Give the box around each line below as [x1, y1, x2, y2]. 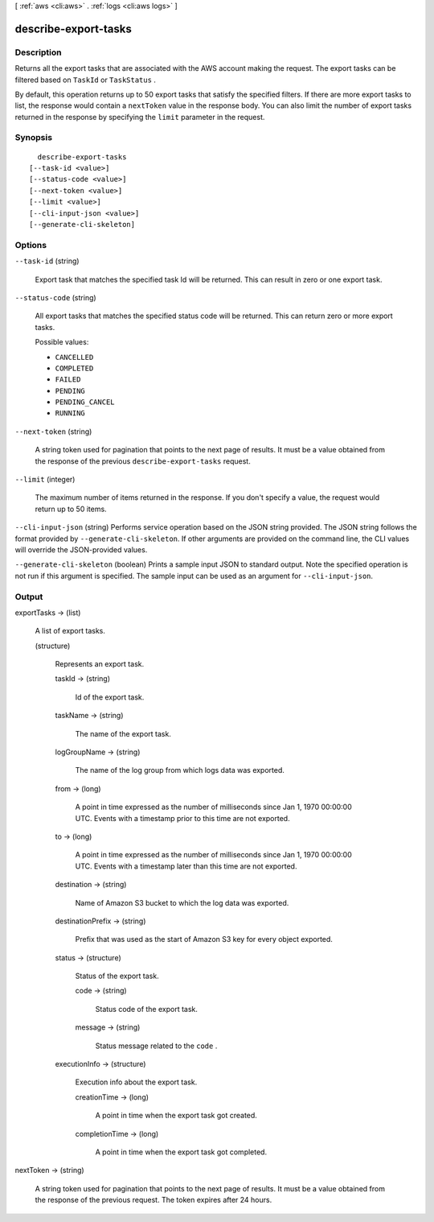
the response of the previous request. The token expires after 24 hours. [35, 1195, 272, 1205]
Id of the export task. [75, 692, 145, 702]
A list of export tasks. [35, 626, 106, 636]
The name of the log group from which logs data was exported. [75, 766, 285, 775]
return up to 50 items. [35, 504, 108, 514]
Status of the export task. [75, 971, 160, 981]
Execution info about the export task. [75, 1077, 198, 1087]
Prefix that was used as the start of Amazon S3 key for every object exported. [75, 935, 334, 944]
